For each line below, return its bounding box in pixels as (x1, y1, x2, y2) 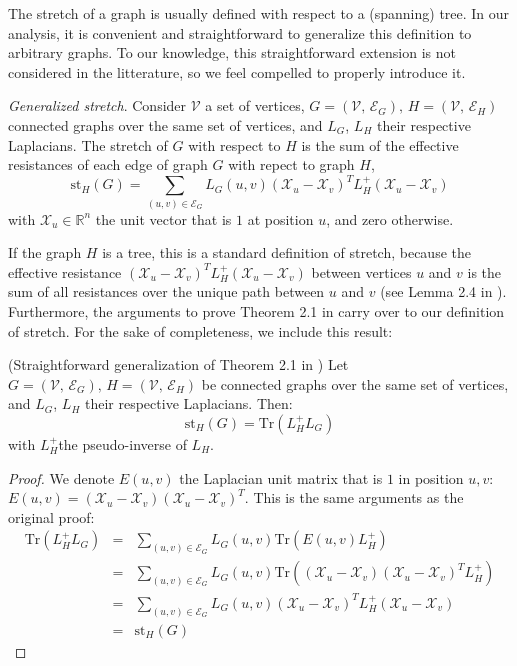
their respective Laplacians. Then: (84, 393, 293, 414)
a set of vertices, (205, 95, 305, 116)
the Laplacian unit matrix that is (179, 467, 383, 488)
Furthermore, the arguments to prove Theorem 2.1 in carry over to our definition (8, 300, 505, 321)
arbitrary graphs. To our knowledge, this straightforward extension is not (8, 42, 456, 63)
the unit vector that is (95, 208, 232, 229)
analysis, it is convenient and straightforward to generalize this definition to (8, 22, 472, 43)
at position (247, 208, 314, 229)
